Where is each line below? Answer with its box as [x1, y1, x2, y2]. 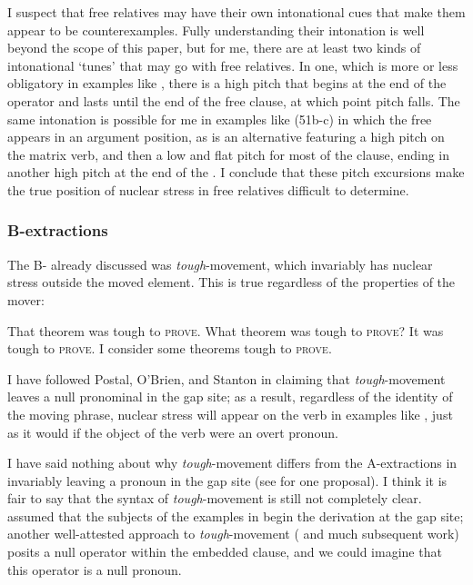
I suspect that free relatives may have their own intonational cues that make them [7, 3, 466, 21]
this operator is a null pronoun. [7, 560, 182, 579]
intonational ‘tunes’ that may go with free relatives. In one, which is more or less [7, 55, 458, 74]
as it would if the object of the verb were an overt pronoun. [7, 422, 338, 441]
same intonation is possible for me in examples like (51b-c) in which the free [7, 109, 432, 128]
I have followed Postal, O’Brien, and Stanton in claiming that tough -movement [7, 369, 446, 388]
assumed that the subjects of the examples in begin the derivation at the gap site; [7, 506, 464, 525]
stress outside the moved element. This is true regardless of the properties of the [7, 273, 456, 292]
